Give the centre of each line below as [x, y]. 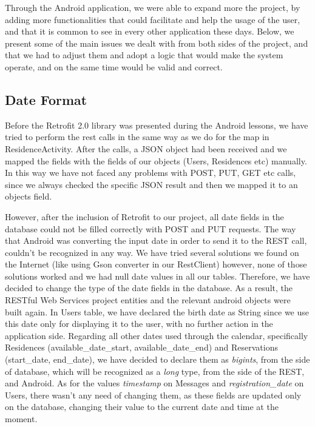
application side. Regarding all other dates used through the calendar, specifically [157, 335]
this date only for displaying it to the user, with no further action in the [139, 324]
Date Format [46, 99]
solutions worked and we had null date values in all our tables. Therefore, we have [157, 276]
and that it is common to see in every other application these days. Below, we [150, 31]
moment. [21, 419]
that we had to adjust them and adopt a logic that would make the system [144, 55]
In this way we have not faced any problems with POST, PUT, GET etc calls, [151, 173]
